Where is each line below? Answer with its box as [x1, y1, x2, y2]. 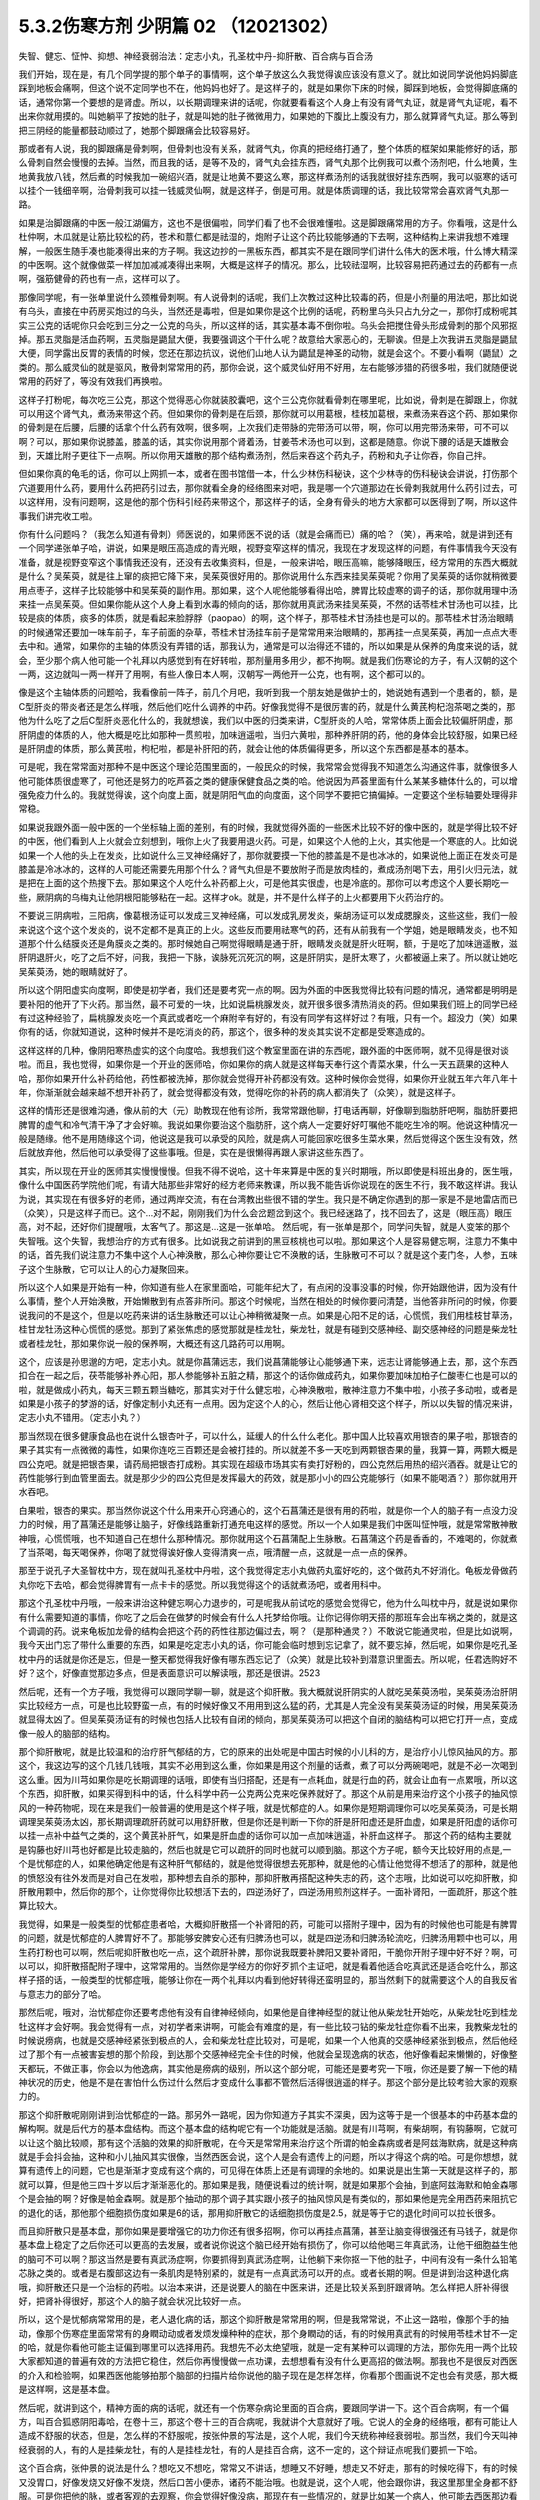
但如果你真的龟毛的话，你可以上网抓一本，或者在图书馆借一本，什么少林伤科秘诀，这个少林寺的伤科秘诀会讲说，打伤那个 [18, 468, 518, 480]
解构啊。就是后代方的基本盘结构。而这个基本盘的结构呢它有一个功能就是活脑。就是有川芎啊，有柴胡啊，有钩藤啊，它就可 [18, 2123, 518, 2135]
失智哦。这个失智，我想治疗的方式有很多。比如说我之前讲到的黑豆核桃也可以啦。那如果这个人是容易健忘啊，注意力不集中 [18, 1235, 518, 1247]
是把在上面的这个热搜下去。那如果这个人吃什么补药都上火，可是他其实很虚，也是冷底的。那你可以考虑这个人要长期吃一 [18, 877, 509, 889]
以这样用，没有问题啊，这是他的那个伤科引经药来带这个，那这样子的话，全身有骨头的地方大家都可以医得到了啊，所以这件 [18, 496, 518, 508]
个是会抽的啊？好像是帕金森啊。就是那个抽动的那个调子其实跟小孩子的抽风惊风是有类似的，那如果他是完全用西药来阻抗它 [18, 2193, 518, 2205]
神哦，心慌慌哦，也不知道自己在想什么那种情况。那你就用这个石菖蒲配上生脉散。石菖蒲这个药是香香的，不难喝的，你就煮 [18, 1532, 518, 1544]
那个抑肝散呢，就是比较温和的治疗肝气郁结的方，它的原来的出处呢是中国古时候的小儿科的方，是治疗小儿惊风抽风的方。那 [18, 1746, 518, 1758]
